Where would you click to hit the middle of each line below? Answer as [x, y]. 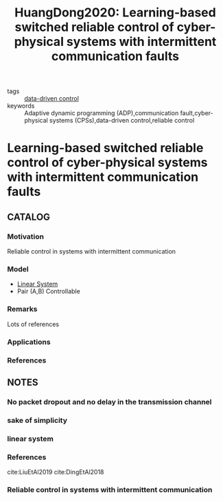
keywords [21, 106]
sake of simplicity [37, 420]
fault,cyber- [197, 113]
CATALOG [28, 217]
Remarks [22, 309]
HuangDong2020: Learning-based [115, 13]
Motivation [26, 236]
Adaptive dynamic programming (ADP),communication [102, 113]
